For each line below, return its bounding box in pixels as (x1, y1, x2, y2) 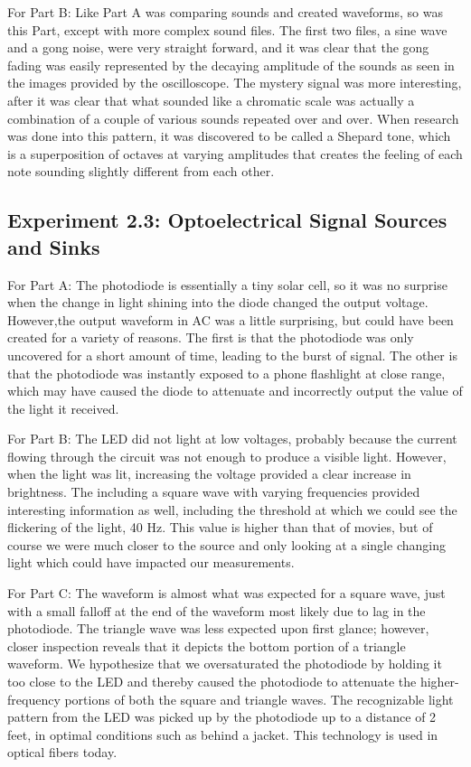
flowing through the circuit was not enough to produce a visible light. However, (7, 446, 447, 465)
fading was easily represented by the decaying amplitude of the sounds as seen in (7, 55, 455, 74)
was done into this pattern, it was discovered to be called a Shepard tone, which (7, 126, 451, 145)
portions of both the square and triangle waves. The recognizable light (64, 689, 454, 708)
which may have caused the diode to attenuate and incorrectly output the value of (7, 381, 463, 400)
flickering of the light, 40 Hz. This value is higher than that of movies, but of (7, 518, 433, 537)
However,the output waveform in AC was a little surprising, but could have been (7, 310, 454, 329)
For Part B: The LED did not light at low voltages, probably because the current (7, 429, 457, 448)
